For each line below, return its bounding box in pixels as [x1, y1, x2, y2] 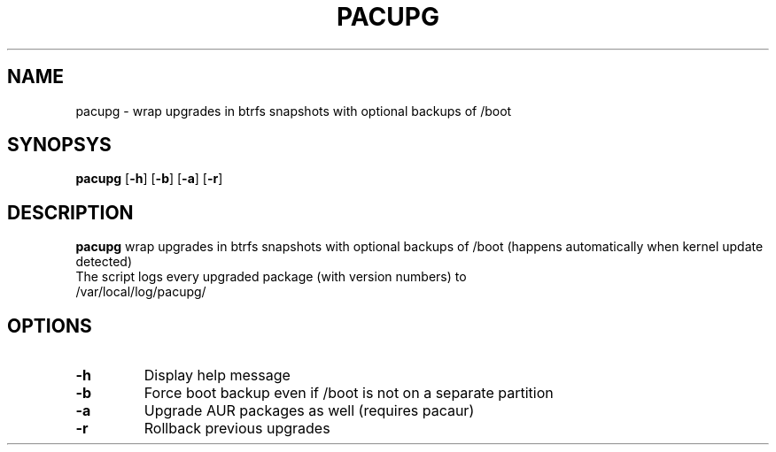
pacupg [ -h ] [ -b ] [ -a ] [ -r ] [75, 171, 223, 187]
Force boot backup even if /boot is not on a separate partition [144, 384, 554, 402]
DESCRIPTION [7, 201, 134, 224]
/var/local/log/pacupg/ [75, 284, 206, 300]
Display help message [144, 366, 291, 385]
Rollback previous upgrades [144, 419, 330, 438]
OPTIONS [7, 314, 92, 337]
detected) [75, 254, 133, 270]
